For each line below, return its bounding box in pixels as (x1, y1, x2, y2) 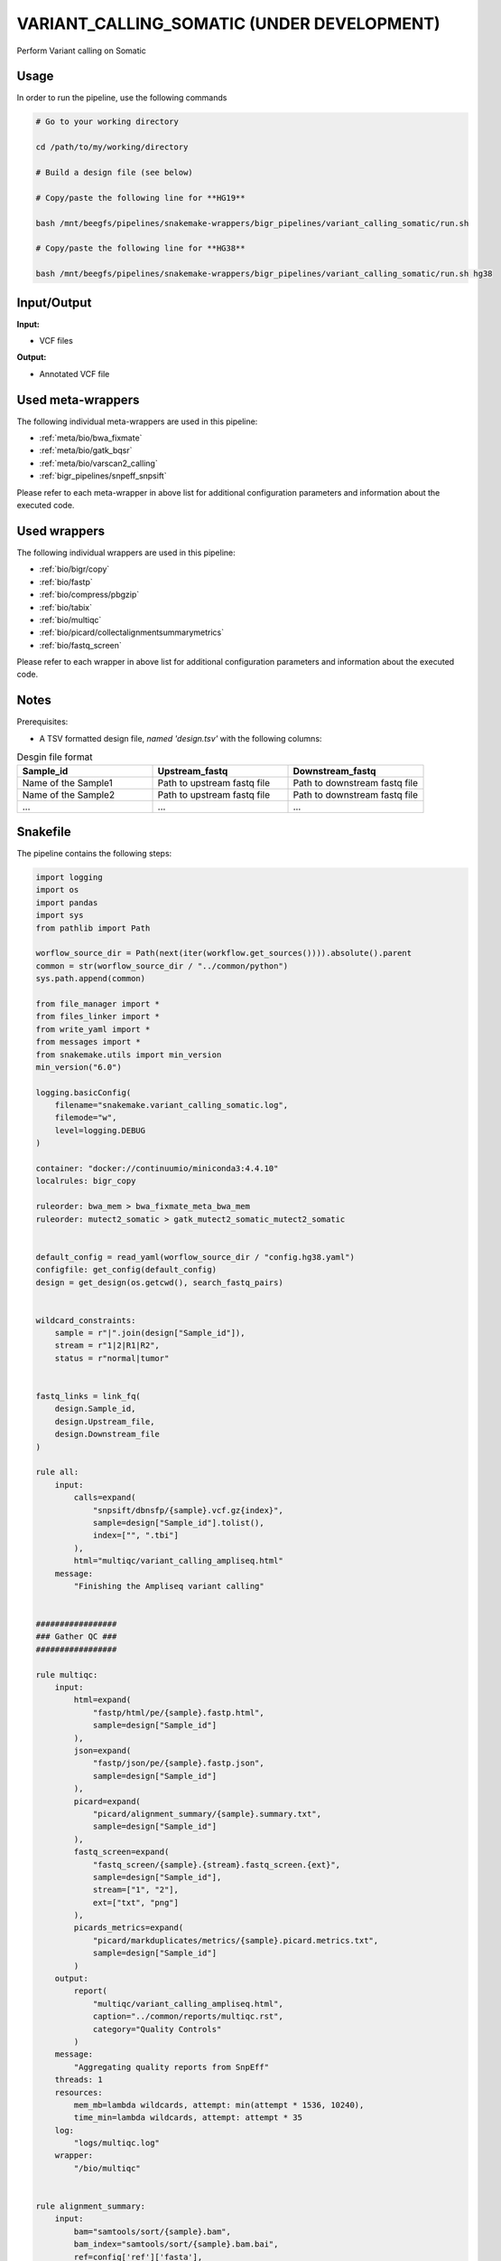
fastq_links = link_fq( (35, 1391, 142, 1402)
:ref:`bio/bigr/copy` (39, 563, 110, 574)
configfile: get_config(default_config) (35, 1264, 217, 1275)
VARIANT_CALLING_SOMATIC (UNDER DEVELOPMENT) (16, 14, 441, 33)
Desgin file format (16, 751, 94, 763)
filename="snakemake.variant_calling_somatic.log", (54, 1100, 289, 1111)
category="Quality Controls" (92, 2024, 222, 2034)
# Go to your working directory (35, 117, 180, 127)
